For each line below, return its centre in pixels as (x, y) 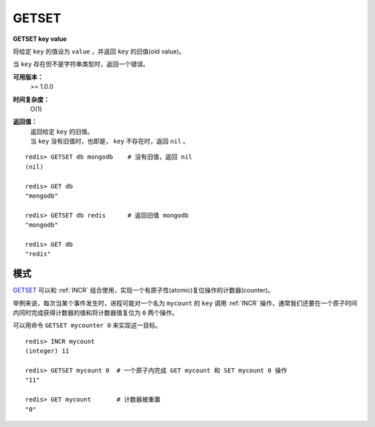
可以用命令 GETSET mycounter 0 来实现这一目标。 (87, 325)
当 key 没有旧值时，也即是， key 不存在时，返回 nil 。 (110, 141)
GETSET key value (40, 39)
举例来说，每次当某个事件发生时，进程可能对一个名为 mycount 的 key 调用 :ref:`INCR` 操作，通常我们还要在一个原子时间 (185, 303)
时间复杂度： (31, 99)
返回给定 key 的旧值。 (62, 131)
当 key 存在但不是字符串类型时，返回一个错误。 (81, 64)
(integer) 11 (47, 351)
